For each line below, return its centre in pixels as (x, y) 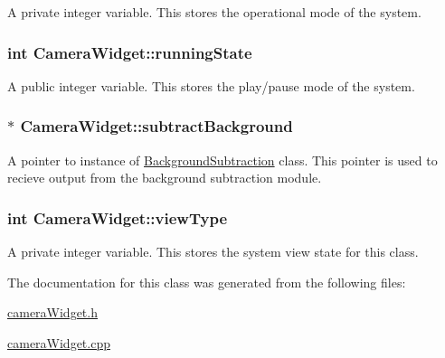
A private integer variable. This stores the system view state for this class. (213, 252)
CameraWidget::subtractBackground (156, 126)
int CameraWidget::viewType (118, 217)
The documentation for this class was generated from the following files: (207, 282)
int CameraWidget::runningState (130, 52)
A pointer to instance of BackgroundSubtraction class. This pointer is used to (222, 160)
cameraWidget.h (52, 312)
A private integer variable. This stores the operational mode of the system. (214, 12)
